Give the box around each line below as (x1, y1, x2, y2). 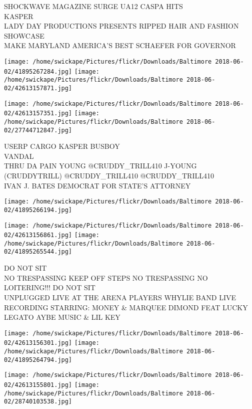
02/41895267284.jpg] (4, 68, 72, 75)
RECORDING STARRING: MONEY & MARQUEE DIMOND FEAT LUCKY (4, 302, 248, 312)
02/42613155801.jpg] (4, 381, 72, 388)
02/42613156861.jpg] (4, 232, 72, 239)
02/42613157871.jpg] (4, 84, 72, 92)
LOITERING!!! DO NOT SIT (4, 282, 95, 293)
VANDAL (4, 150, 34, 161)
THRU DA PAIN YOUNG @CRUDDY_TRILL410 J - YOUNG (4, 160, 197, 171)
